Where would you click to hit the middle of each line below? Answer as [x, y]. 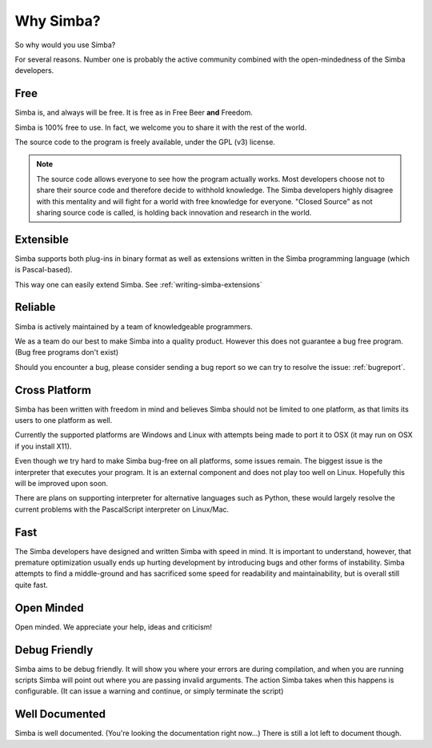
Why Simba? [58, 21]
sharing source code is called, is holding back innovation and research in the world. [174, 212]
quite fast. [31, 585]
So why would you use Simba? [65, 45]
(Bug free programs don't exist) [67, 352]
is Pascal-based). [44, 270]
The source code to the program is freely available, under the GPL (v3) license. [145, 142]
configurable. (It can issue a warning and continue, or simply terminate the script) [149, 691]
